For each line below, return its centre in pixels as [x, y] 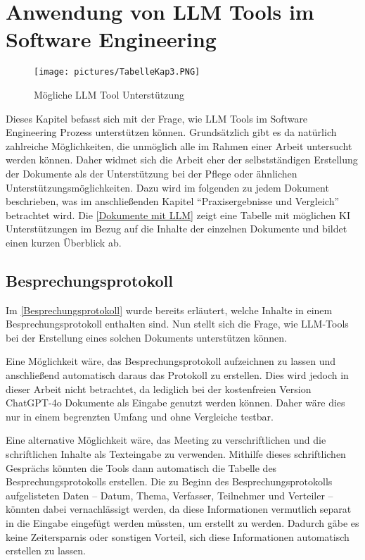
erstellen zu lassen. [46, 550]
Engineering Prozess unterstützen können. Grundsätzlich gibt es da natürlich [171, 132]
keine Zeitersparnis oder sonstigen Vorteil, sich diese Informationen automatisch [178, 536]
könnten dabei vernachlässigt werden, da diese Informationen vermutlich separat [179, 509]
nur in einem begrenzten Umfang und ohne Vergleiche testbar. [140, 416]
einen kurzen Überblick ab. [64, 242]
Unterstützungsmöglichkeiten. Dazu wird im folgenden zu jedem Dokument [167, 187]
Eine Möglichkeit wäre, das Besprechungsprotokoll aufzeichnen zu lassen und [171, 361]
